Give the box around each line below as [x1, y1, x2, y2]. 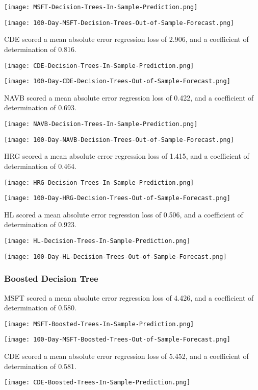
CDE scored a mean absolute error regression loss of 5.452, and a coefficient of [4, 351, 249, 361]
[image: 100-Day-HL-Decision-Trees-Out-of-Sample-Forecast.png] [4, 253, 227, 260]
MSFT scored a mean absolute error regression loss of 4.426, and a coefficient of [4, 292, 254, 303]
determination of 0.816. [4, 43, 77, 54]
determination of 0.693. [4, 102, 77, 113]
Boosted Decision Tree [4, 272, 98, 285]
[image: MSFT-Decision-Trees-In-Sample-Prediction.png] [4, 4, 198, 11]
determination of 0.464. [4, 160, 77, 171]
